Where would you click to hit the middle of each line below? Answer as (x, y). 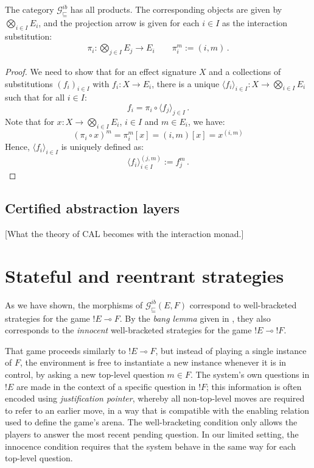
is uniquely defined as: (103, 147)
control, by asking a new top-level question (85, 374)
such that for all (35, 97)
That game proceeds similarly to (65, 350)
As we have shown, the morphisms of (74, 304)
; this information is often (254, 386)
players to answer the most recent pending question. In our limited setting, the (152, 434)
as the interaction (255, 22)
